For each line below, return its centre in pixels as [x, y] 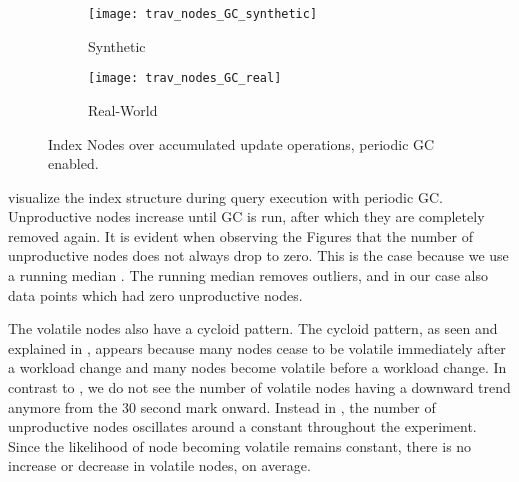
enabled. [73, 163]
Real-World [123, 109]
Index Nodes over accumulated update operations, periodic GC [241, 143]
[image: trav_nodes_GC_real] [185, 78]
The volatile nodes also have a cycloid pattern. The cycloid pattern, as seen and [253, 328]
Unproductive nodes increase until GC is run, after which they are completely [246, 216]
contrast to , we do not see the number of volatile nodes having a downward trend [259, 387]
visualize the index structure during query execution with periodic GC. [225, 196]
